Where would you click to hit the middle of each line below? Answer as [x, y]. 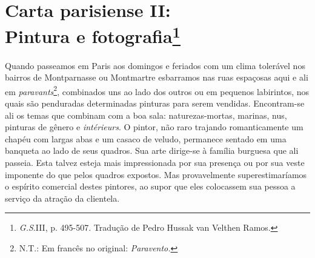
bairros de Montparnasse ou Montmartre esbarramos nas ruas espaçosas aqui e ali [157, 77]
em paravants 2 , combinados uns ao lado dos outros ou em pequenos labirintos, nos [157, 90]
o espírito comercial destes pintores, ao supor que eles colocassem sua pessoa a [150, 186]
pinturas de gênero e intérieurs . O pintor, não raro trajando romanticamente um [154, 127]
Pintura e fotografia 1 [93, 35]
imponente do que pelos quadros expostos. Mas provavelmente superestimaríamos [156, 174]
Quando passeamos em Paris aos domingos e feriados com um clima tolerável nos [155, 65]
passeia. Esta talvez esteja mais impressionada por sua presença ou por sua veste [155, 163]
